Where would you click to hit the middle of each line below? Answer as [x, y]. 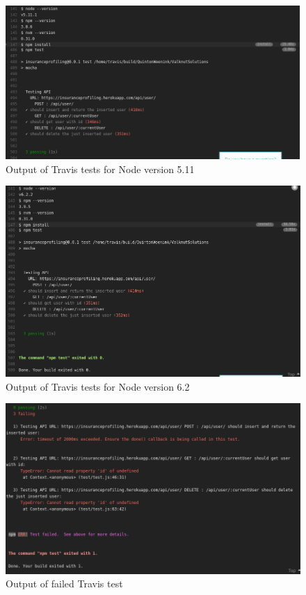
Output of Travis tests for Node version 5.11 [100, 169]
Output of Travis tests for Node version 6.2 [98, 386]
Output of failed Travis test [64, 584]
